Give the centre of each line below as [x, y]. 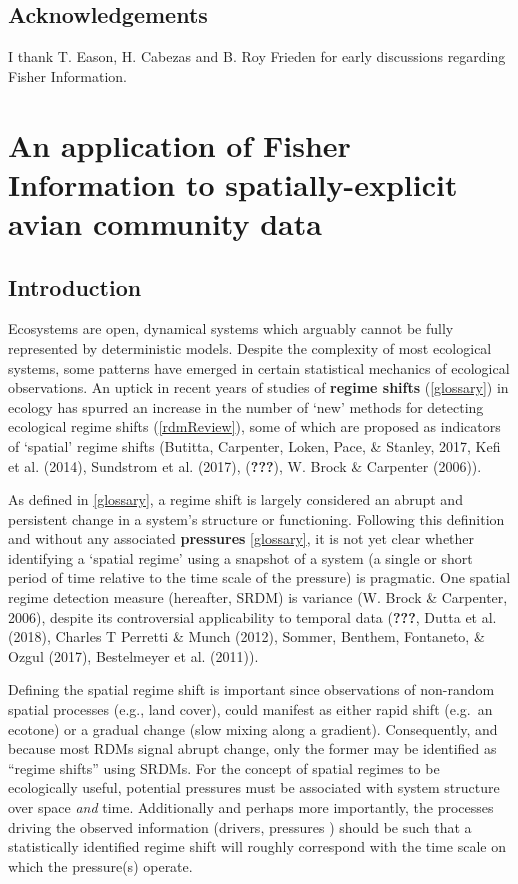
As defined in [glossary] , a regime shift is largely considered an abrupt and [235, 499]
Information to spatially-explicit [233, 183]
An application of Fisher [179, 144]
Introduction [75, 286]
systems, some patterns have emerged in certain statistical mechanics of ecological [259, 367]
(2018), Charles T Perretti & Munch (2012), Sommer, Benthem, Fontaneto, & [246, 636]
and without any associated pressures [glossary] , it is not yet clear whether [241, 538]
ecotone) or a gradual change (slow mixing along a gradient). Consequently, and [253, 728]
